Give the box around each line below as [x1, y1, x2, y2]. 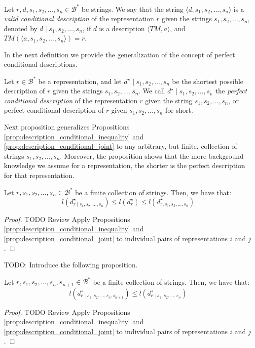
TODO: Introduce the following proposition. [4, 259, 138, 269]
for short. [165, 105, 193, 115]
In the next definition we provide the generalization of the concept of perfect [4, 49, 235, 59]
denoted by [4, 23, 37, 33]
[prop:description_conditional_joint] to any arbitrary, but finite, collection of [4, 141, 237, 151]
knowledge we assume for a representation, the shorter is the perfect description [4, 160, 245, 171]
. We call [138, 86, 165, 96]
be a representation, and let [38, 76, 122, 86]
